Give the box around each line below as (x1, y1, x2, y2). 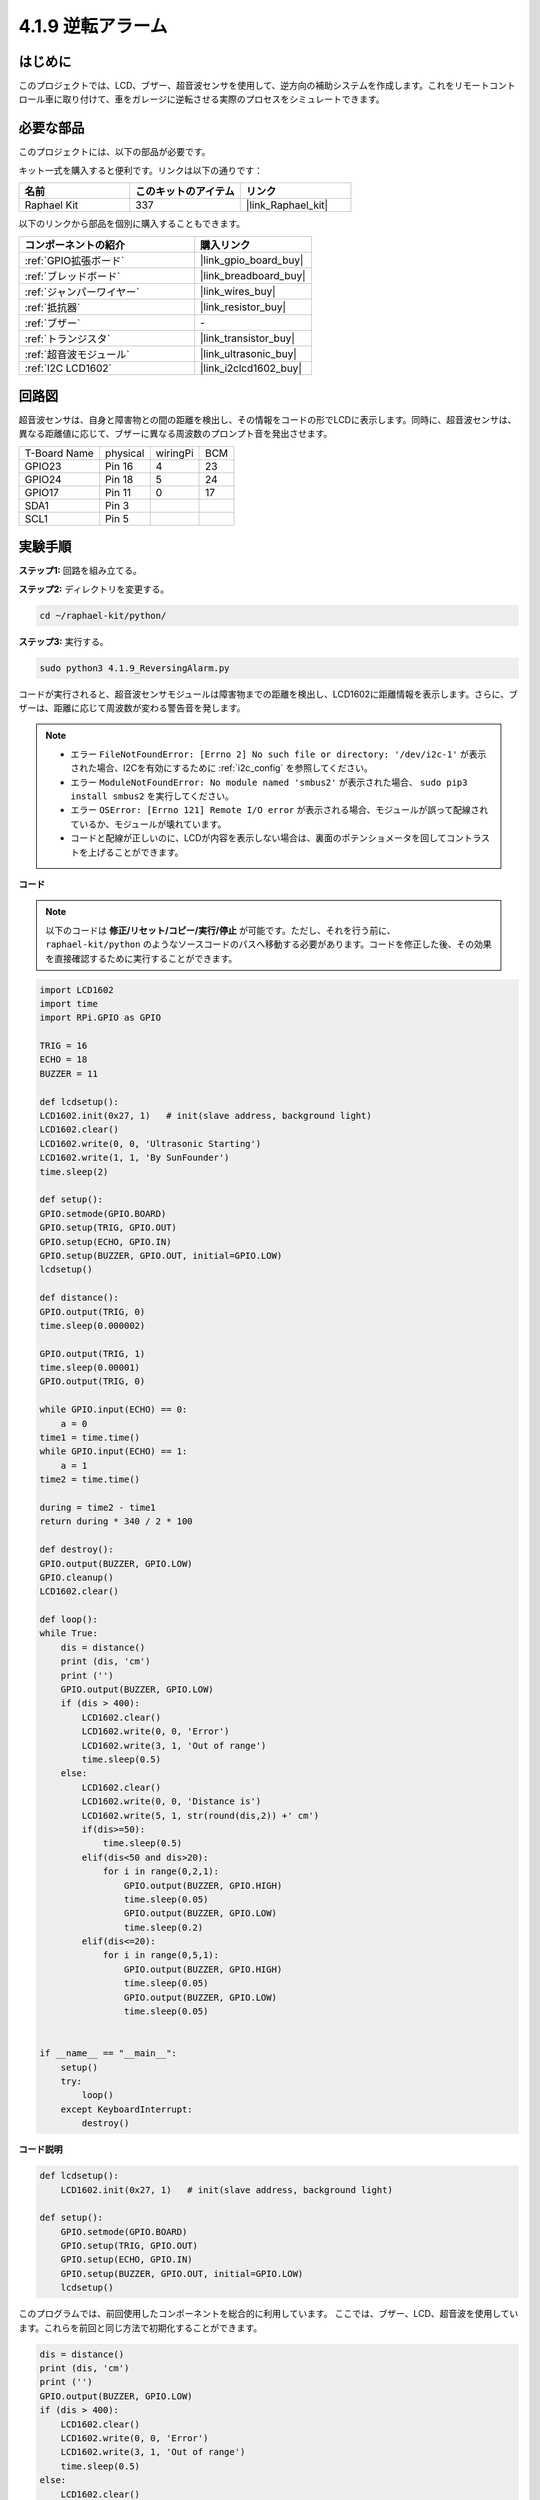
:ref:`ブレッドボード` (24, 269, 121, 283)
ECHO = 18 (39, 1054, 88, 1065)
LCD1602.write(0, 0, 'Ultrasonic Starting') (39, 1138, 262, 1149)
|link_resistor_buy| (200, 300, 287, 314)
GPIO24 (24, 472, 62, 486)
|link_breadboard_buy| (200, 268, 306, 282)
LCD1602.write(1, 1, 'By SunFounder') (39, 1152, 230, 1164)
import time (39, 998, 99, 1009)
